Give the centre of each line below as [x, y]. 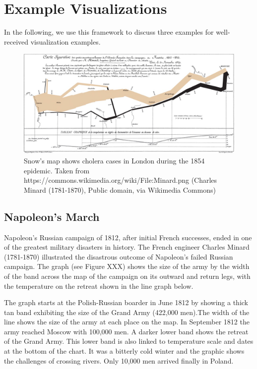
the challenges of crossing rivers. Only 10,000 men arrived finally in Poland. [119, 360]
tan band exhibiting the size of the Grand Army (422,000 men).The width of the [127, 312]
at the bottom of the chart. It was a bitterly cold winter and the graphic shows [124, 351]
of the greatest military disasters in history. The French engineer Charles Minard [127, 247]
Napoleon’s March [52, 216]
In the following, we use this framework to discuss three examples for [109, 32]
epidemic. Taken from [57, 170]
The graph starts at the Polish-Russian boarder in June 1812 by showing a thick [126, 302]
